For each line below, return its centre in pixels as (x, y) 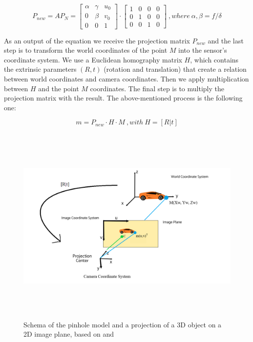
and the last (226, 40)
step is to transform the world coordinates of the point (86, 50)
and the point (59, 88)
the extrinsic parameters (40, 69)
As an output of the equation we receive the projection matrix (97, 40)
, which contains (214, 59)
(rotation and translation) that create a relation (175, 69)
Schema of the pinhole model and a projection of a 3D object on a (123, 324)
